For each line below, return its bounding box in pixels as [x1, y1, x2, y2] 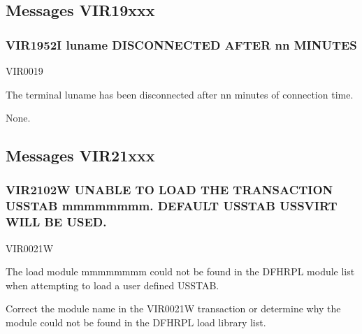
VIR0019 [6, 64, 43, 78]
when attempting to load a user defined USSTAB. [6, 277, 219, 292]
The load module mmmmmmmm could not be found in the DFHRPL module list [6, 264, 355, 279]
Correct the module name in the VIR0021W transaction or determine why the [6, 301, 341, 316]
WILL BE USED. [6, 213, 107, 231]
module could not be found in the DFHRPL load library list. [6, 315, 266, 329]
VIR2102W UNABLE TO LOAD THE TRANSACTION [6, 181, 333, 198]
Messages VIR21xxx [6, 145, 155, 166]
